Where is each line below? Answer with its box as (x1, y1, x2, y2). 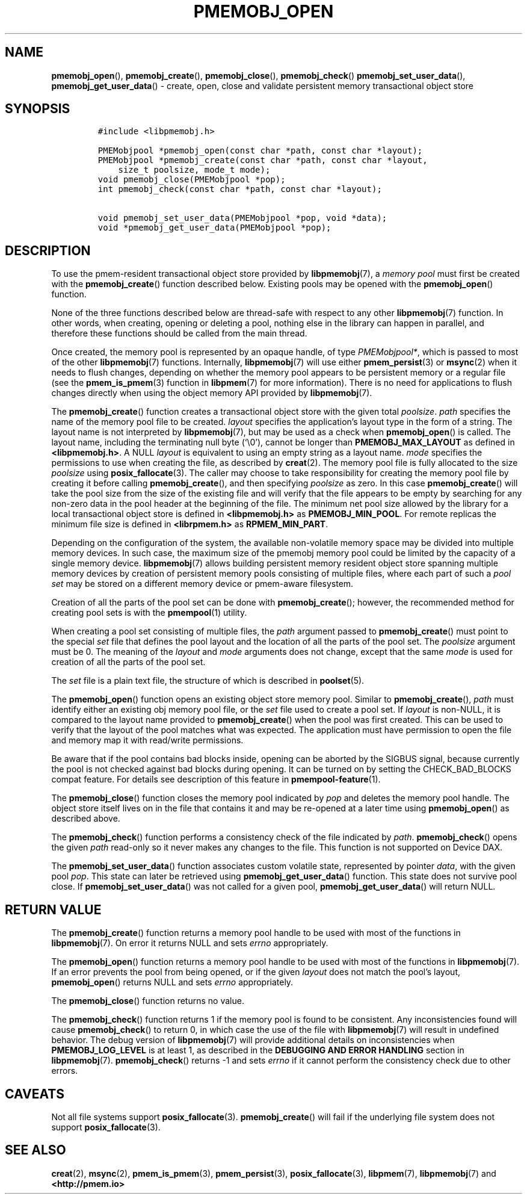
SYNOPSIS (5, 101, 70, 117)
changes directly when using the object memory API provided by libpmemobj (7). (51, 388, 372, 398)
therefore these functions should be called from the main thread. (51, 328, 307, 339)
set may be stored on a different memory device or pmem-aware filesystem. (51, 578, 354, 589)
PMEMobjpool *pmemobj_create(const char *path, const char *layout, (97, 155, 428, 166)
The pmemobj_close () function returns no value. (51, 996, 244, 1006)
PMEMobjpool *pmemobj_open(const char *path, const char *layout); (97, 146, 423, 156)
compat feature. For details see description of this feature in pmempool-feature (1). (51, 774, 381, 785)
